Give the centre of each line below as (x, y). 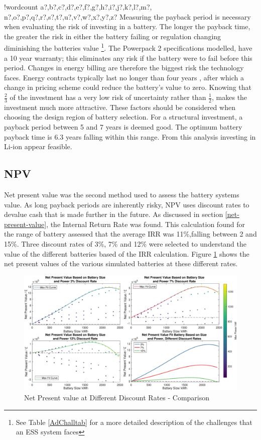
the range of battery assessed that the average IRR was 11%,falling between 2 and (130, 234)
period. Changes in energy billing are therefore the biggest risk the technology (124, 68)
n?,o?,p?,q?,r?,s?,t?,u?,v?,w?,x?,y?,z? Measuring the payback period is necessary (127, 16)
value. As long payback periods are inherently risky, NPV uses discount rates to (127, 204)
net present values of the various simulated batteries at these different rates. (121, 263)
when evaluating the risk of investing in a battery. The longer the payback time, (127, 26)
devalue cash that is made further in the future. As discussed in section (114, 214)
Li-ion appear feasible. (38, 146)
